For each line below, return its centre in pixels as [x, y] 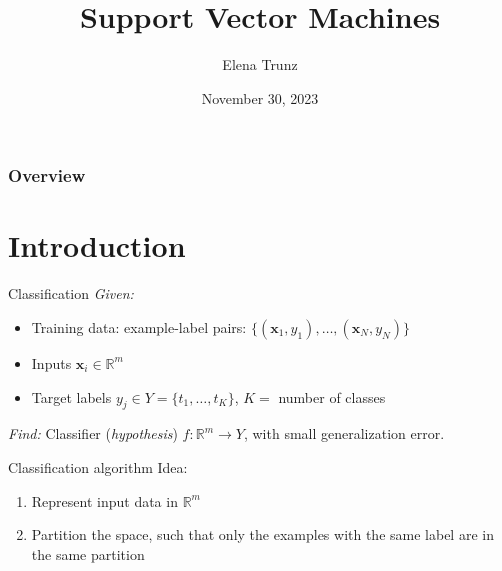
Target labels [71, 396]
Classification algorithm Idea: [98, 466]
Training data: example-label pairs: [139, 326]
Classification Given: [71, 293]
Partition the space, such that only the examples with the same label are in [262, 534]
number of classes [332, 396]
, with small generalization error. [344, 433]
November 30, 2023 [260, 97]
